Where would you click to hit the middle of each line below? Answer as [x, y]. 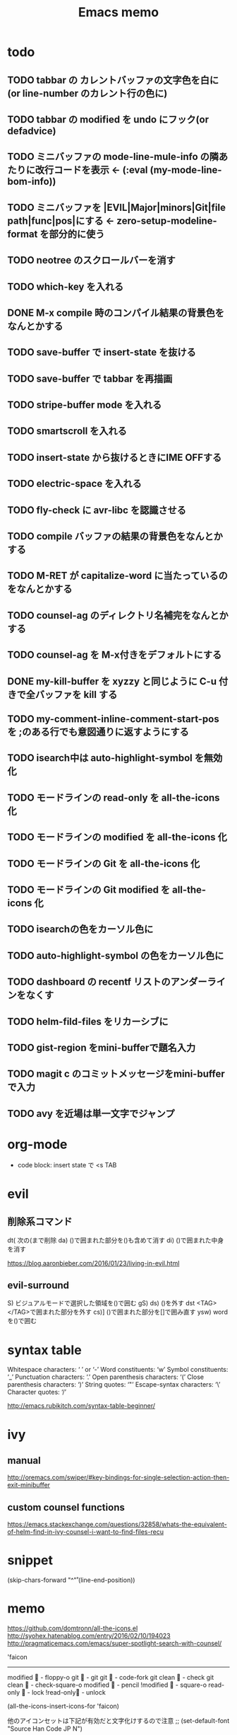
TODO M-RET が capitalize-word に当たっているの [117, 576]
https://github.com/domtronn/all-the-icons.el [73, 1628]
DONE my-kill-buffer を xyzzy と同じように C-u [112, 681]
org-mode [37, 1144]
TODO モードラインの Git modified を [89, 889]
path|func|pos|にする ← [61, 221]
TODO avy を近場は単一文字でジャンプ [91, 1113]
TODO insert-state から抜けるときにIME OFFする [115, 457]
